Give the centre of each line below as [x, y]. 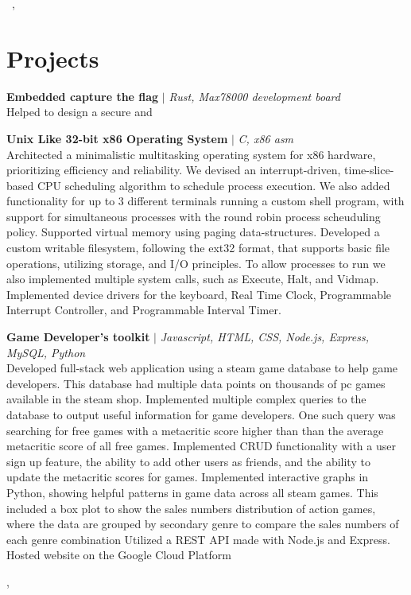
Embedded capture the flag [83, 96]
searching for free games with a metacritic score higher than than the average [195, 430]
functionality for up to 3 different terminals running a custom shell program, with [205, 201]
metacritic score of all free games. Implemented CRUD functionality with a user [201, 446]
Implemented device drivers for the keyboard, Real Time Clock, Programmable [199, 294]
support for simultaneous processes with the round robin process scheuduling [194, 216]
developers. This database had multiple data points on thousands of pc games [196, 383]
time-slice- [369, 170]
